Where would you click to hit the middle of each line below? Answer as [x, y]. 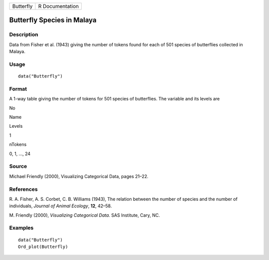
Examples [21, 228]
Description [24, 35]
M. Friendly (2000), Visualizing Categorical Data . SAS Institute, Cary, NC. [85, 215]
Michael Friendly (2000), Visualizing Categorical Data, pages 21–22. [79, 176]
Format [18, 88]
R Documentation [59, 6]
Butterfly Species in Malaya [53, 20]
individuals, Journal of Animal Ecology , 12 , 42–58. [61, 206]
